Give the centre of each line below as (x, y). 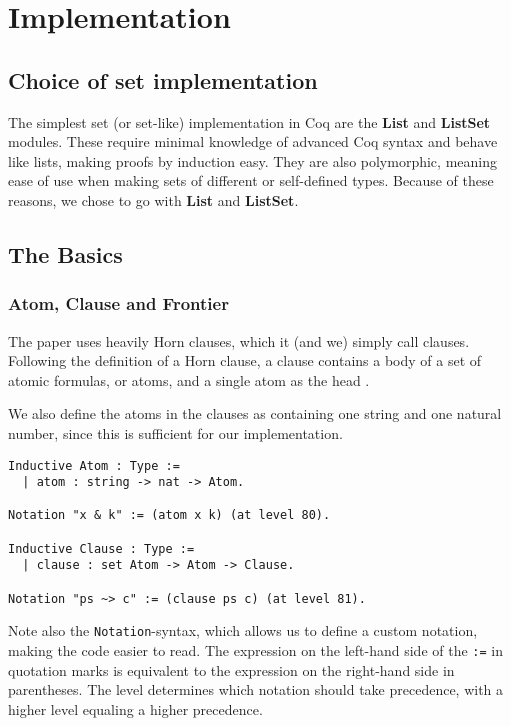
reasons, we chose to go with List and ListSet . (153, 199)
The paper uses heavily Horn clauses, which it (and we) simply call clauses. (239, 340)
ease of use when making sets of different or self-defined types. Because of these (251, 180)
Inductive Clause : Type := (101, 548)
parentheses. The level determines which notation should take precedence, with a (256, 689)
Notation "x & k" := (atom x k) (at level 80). (169, 515)
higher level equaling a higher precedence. (135, 708)
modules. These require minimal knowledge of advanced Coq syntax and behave (253, 141)
